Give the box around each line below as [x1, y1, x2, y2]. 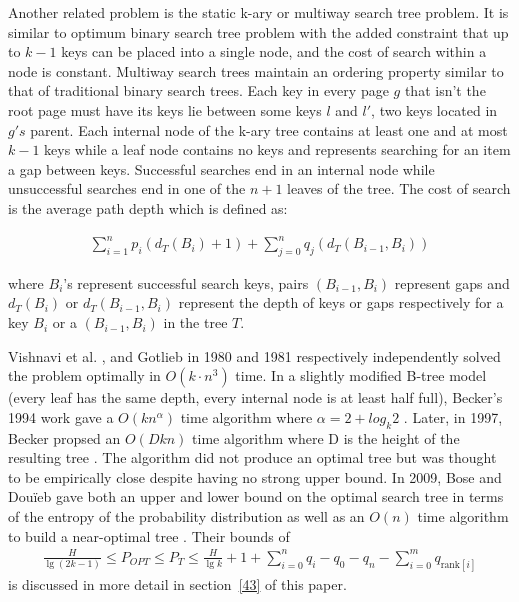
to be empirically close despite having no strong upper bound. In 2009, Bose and [8, 466, 502, 487]
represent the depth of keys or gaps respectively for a [178, 292, 504, 313]
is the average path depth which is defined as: [8, 197, 288, 218]
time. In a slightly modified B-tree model [235, 365, 487, 386]
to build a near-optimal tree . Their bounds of [8, 525, 290, 546]
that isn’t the [404, 80, 486, 101]
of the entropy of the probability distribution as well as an [8, 506, 365, 526]
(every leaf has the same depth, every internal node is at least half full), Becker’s [8, 387, 503, 408]
